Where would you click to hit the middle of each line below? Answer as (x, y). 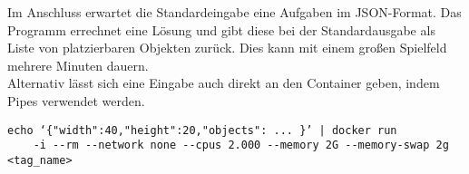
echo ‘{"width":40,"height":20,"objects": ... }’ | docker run (202, 130)
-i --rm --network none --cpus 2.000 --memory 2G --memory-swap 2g (241, 145)
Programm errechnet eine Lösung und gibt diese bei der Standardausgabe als (221, 29)
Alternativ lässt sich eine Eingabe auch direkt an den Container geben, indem (224, 83)
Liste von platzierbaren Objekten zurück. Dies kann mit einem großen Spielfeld (227, 48)
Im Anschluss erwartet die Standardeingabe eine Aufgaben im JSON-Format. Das (234, 12)
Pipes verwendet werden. (76, 100)
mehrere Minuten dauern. (78, 65)
